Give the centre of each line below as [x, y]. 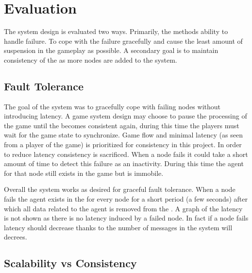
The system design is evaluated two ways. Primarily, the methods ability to [116, 31]
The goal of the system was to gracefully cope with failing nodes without [112, 106]
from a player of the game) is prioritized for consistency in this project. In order [123, 145]
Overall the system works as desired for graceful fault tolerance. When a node [120, 189]
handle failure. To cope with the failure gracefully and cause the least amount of [123, 41]
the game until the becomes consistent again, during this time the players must [122, 125]
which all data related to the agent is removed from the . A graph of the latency [123, 208]
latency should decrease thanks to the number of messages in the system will [118, 227]
